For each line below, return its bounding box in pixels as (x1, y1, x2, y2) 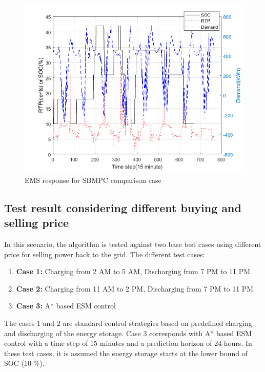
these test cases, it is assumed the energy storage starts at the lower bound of (4, 347, 248, 358)
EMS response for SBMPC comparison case (25, 174, 161, 185)
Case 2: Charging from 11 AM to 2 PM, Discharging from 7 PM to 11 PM (16, 283, 254, 294)
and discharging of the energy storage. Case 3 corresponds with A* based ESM (4, 327, 252, 338)
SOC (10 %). (4, 358, 45, 368)
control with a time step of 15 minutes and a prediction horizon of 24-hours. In (4, 338, 252, 348)
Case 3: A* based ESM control (16, 300, 116, 311)
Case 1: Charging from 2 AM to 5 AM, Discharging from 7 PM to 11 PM (16, 266, 251, 277)
